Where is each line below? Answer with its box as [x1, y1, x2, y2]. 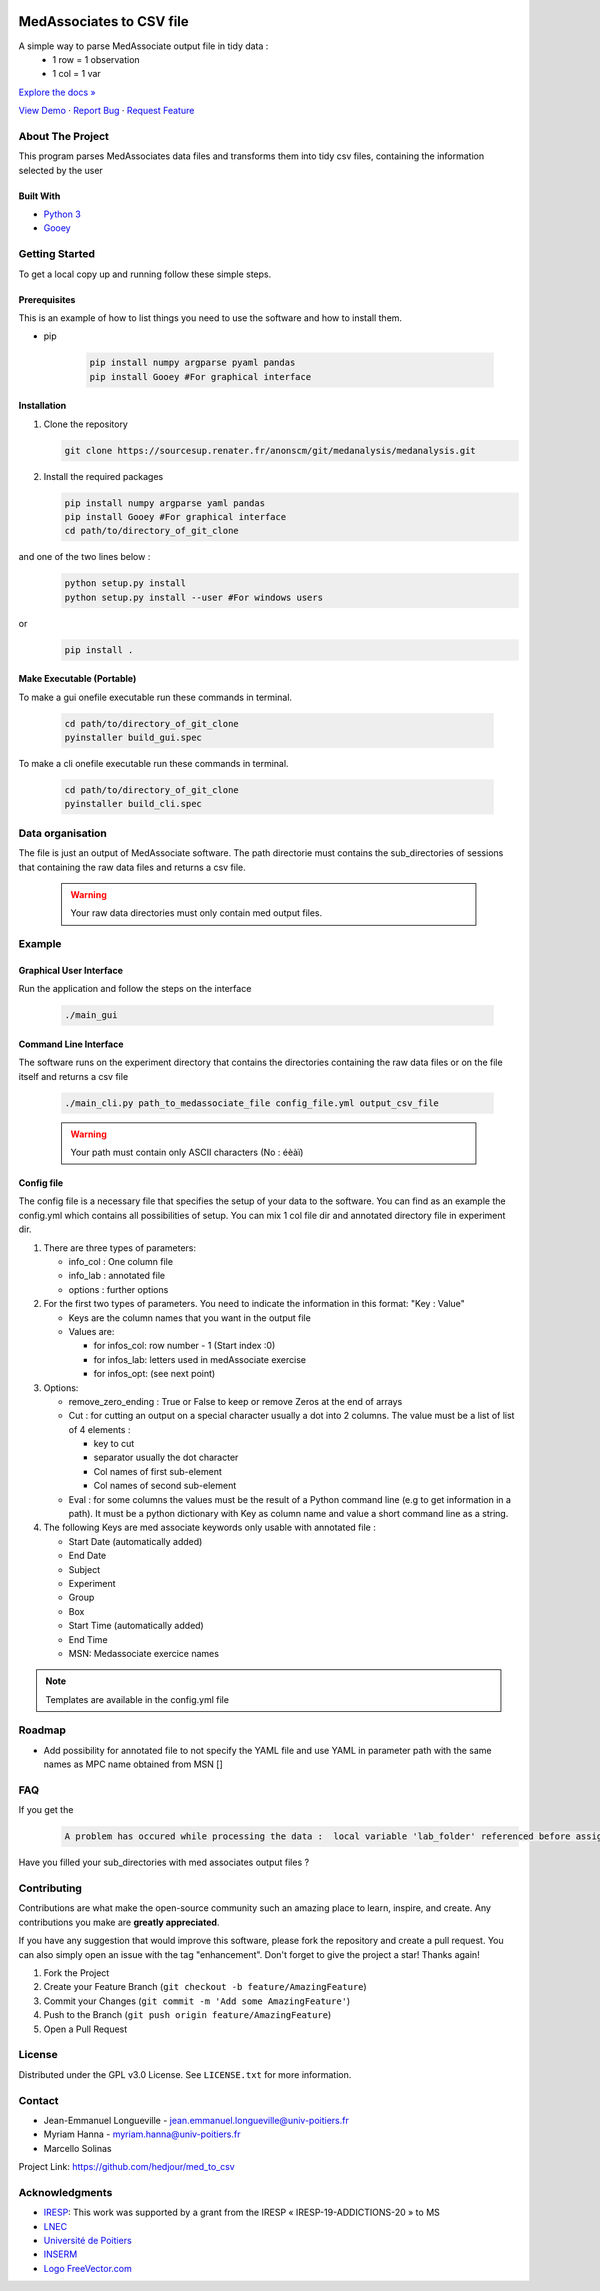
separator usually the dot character [93, 1451, 239, 1464]
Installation [18, 400, 67, 412]
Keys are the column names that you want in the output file [68, 1311, 312, 1324]
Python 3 [43, 208, 82, 220]
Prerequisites [18, 293, 76, 305]
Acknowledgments [18, 2185, 113, 2199]
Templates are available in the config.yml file [45, 1693, 230, 1705]
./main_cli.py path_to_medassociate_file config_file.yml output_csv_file [64, 1097, 440, 1109]
